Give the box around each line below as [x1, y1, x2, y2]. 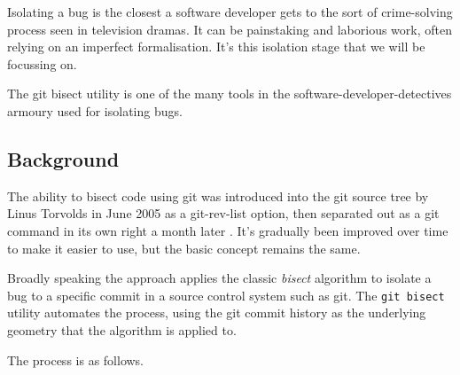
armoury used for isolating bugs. [7, 101, 183, 120]
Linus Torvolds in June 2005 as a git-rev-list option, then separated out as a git [7, 204, 440, 223]
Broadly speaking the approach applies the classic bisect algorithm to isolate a [7, 269, 432, 287]
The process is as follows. [7, 350, 144, 369]
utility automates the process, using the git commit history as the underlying [7, 303, 426, 322]
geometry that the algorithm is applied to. [7, 320, 237, 339]
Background [7, 145, 120, 172]
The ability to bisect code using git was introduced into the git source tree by [7, 186, 429, 205]
